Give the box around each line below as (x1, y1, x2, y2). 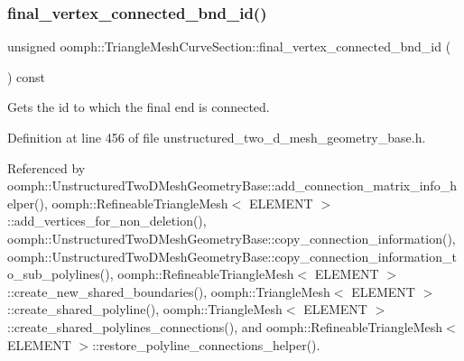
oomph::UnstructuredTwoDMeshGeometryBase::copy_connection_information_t (7, 246, 457, 265)
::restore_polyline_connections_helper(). (92, 335, 320, 354)
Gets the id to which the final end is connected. (7, 97, 270, 116)
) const (7, 67, 46, 86)
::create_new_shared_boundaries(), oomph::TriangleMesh (7, 282, 330, 301)
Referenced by (7, 158, 86, 177)
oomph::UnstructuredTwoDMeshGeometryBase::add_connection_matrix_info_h (7, 176, 457, 195)
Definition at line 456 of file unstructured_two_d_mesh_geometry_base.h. (7, 128, 426, 146)
